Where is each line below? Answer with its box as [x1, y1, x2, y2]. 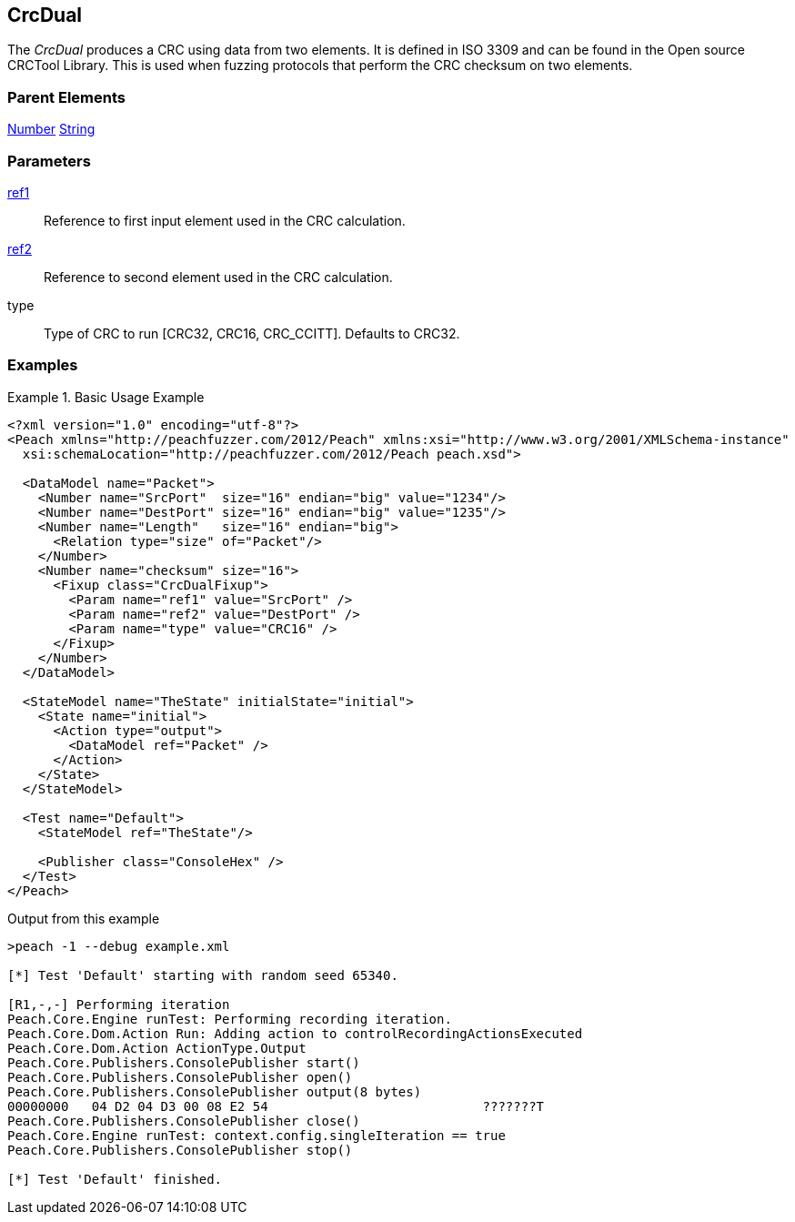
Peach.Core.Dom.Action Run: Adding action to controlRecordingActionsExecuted [7, 1025, 583, 1041]
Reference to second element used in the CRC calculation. [44, 268, 393, 285]
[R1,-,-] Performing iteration [7, 996, 230, 1012]
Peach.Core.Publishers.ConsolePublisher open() [7, 1069, 353, 1085]
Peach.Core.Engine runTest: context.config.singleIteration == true [7, 1127, 506, 1143]
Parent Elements [7, 87, 126, 106]
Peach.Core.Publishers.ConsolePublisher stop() [7, 1142, 353, 1157]
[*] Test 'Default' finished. [7, 1171, 223, 1187]
